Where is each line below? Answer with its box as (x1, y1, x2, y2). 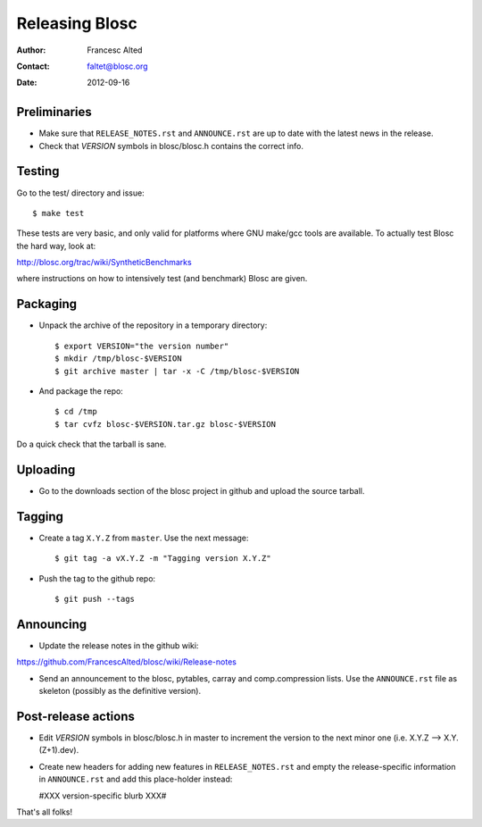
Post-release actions (16, 709, 136, 723)
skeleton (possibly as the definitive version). (38, 686, 201, 697)
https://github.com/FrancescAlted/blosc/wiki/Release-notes (16, 656, 237, 667)
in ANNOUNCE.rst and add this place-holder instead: (38, 773, 233, 785)
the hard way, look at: (16, 240, 96, 251)
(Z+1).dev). (38, 745, 79, 756)
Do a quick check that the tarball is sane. (16, 439, 167, 450)
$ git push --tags (54, 594, 136, 605)
